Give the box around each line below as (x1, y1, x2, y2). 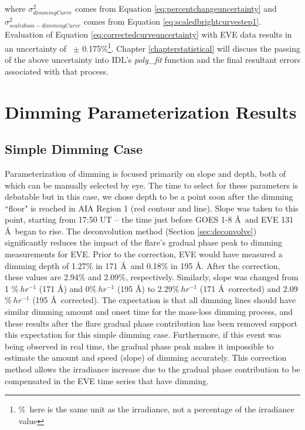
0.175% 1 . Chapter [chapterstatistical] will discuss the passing (82, 40, 300, 54)
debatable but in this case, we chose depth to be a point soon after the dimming (5, 190, 293, 203)
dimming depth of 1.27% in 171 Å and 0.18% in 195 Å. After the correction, (5, 259, 280, 271)
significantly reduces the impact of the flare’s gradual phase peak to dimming (5, 236, 282, 248)
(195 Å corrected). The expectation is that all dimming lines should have (32, 294, 296, 306)
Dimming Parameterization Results (5, 99, 297, 123)
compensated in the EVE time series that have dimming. (5, 374, 209, 387)
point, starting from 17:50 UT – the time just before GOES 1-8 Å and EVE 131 (5, 213, 294, 226)
